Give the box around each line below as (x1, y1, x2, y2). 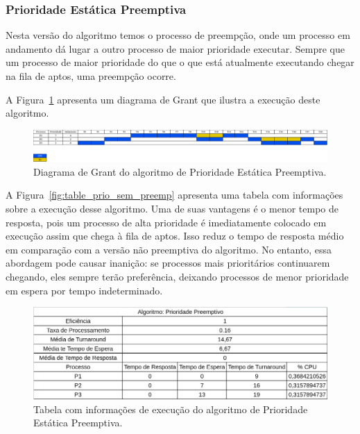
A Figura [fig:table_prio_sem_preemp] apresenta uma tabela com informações (6, 187, 343, 202)
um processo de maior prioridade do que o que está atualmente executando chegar (6, 55, 354, 69)
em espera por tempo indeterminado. (6, 283, 163, 297)
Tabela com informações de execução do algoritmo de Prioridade (33, 401, 308, 416)
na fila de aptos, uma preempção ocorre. (6, 69, 176, 83)
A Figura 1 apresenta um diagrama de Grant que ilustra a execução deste (6, 92, 320, 106)
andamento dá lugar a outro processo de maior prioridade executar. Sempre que (6, 41, 345, 56)
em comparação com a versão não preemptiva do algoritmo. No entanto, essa (6, 242, 332, 256)
